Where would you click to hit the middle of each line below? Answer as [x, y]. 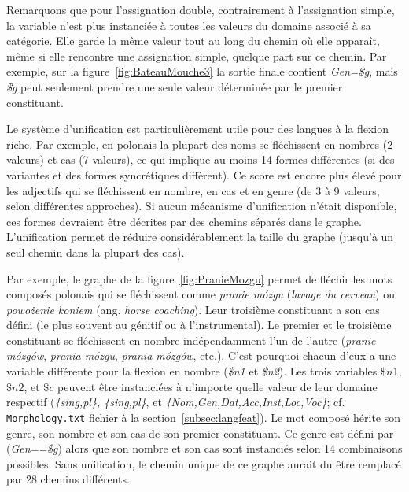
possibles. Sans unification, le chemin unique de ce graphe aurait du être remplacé [204, 463]
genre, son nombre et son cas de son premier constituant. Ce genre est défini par [200, 433]
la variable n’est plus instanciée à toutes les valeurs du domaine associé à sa [189, 25]
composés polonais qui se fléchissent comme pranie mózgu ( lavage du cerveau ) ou [201, 294]
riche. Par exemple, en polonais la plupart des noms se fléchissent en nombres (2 [200, 144]
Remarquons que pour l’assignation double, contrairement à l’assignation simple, [201, 9]
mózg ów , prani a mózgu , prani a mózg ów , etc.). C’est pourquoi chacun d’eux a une [201, 355]
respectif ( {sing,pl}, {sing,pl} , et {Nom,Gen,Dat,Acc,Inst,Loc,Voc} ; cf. [176, 402]
